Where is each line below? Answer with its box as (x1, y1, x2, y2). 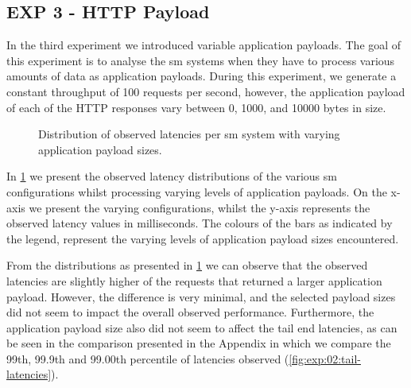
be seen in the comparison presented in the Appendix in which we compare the (6, 335, 391, 351)
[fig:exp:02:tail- (289, 350, 361, 367)
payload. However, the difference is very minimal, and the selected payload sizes (6, 288, 396, 305)
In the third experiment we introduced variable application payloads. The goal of (6, 37, 401, 53)
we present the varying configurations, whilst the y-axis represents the (29, 199, 370, 215)
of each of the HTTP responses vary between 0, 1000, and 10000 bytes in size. (6, 99, 386, 115)
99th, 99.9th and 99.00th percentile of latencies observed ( (6, 350, 289, 367)
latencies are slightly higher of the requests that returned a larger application (6, 272, 382, 289)
